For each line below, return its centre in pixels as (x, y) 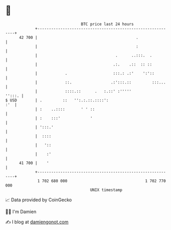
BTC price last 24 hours (108, 24)
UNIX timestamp (106, 190)
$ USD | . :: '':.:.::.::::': (57, 100)
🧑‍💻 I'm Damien (21, 212)
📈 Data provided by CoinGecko (39, 200)
